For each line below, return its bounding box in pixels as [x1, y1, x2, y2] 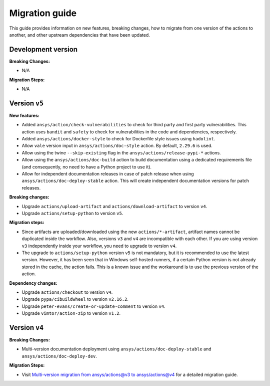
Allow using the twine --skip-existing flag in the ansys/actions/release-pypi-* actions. [21, 149, 221, 155]
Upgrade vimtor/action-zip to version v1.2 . [21, 310, 121, 316]
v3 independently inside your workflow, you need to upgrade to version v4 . [21, 243, 177, 249]
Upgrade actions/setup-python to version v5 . [21, 211, 123, 216]
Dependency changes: [9, 280, 57, 286]
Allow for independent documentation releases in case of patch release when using [21, 171, 194, 177]
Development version [9, 45, 77, 54]
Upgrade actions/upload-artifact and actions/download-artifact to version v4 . [21, 203, 207, 209]
